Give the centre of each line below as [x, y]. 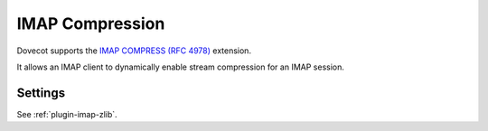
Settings [41, 93]
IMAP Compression [91, 23]
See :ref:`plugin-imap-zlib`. [67, 114]
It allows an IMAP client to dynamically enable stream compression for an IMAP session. [181, 67]
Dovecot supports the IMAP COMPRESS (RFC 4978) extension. [134, 51]
